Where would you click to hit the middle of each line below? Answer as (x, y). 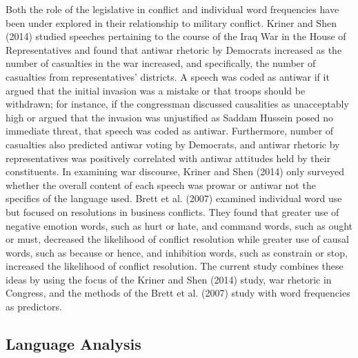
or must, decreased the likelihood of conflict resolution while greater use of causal (177, 239)
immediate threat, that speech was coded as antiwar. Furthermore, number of (170, 131)
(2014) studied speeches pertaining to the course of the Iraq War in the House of (176, 36)
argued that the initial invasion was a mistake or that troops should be (156, 90)
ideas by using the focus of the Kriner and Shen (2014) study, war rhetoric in (169, 279)
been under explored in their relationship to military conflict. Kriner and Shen (171, 22)
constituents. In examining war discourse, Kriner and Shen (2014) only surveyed (175, 171)
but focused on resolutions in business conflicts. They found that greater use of (172, 211)
